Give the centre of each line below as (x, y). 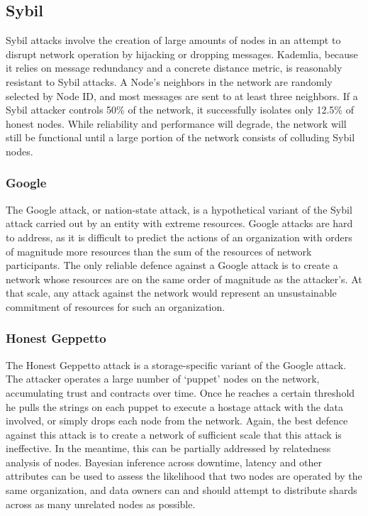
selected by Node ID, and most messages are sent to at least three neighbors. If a (182, 95)
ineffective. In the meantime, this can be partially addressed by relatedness (168, 448)
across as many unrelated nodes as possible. (101, 504)
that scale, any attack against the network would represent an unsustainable (171, 293)
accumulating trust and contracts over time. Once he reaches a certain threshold (180, 392)
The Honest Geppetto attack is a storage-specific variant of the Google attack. (176, 364)
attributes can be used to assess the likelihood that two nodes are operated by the (184, 476)
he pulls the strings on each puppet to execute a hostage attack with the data (174, 406)
